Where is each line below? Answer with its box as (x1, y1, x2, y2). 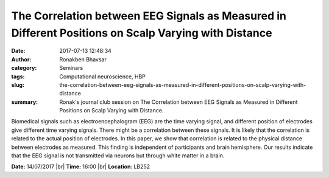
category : (11, 64, 37, 72)
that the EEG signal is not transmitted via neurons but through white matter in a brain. (11, 152, 225, 159)
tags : (11, 73, 25, 80)
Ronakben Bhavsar (59, 55, 107, 63)
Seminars (59, 64, 83, 72)
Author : (11, 55, 32, 63)
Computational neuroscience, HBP (59, 73, 146, 80)
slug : (11, 81, 24, 88)
